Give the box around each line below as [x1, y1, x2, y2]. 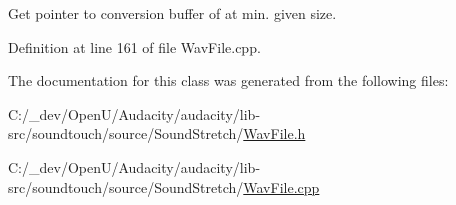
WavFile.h [243, 123, 306, 144]
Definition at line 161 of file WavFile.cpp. [8, 36, 261, 57]
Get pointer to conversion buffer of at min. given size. [8, 3, 337, 23]
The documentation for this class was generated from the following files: [8, 70, 449, 91]
